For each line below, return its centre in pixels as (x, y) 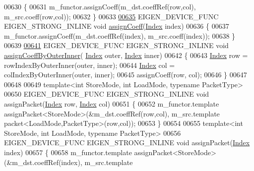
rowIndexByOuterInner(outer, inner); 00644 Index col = (90, 65)
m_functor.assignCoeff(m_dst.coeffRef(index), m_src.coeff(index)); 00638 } (120, 35)
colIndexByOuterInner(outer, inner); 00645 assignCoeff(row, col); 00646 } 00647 (126, 75)
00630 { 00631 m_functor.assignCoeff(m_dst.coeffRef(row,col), (100, 6)
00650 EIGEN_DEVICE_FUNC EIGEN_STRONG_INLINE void (107, 94)
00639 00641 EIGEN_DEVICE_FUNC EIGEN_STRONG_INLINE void (116, 45)
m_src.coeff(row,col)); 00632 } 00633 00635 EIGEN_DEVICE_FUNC (111, 16)
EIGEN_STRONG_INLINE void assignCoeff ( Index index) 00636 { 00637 (117, 26)
